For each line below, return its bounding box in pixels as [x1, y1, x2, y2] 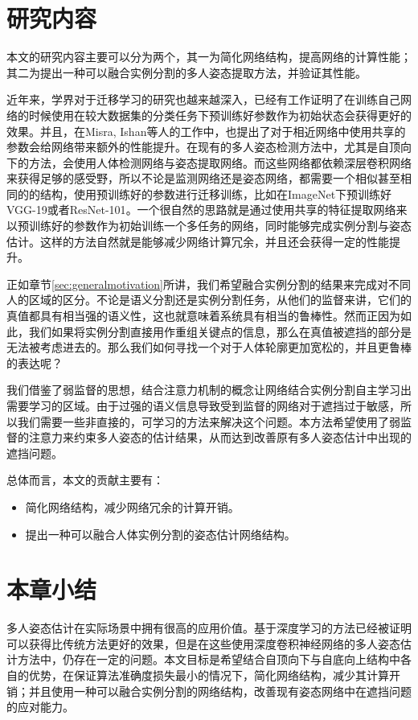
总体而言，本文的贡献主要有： [6, 471, 164, 488]
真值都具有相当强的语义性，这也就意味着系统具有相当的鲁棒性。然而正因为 [6, 307, 400, 324]
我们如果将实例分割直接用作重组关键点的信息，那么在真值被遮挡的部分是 [28, 323, 412, 339]
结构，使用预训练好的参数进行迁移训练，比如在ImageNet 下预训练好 [39, 185, 392, 202]
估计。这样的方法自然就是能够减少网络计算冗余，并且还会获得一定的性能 [6, 232, 389, 249]
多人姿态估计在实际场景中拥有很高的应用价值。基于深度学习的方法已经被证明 [6, 619, 412, 636]
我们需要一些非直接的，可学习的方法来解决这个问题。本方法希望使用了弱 [17, 413, 400, 430]
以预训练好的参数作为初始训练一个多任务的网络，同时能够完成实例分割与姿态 [6, 217, 412, 234]
